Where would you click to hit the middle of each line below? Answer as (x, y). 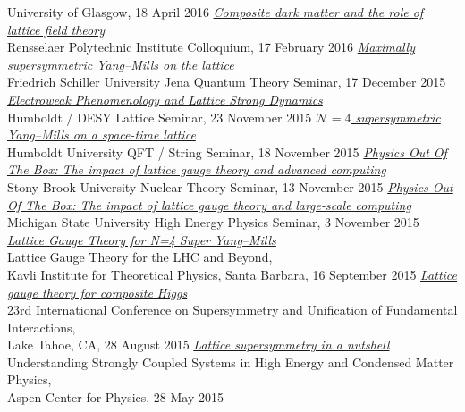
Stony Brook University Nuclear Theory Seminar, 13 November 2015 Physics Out (230, 186)
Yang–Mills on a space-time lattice (101, 135)
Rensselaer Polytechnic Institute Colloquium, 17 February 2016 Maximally (211, 47)
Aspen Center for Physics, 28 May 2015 (115, 397)
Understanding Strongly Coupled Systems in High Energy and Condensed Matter (231, 362)
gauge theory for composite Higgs (97, 292)
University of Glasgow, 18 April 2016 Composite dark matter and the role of (216, 12)
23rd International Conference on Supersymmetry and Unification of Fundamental (232, 310)
